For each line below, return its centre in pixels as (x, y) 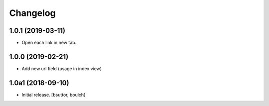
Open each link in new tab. (49, 43)
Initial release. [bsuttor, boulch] (54, 95)
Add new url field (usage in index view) (62, 68)
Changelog (32, 13)
